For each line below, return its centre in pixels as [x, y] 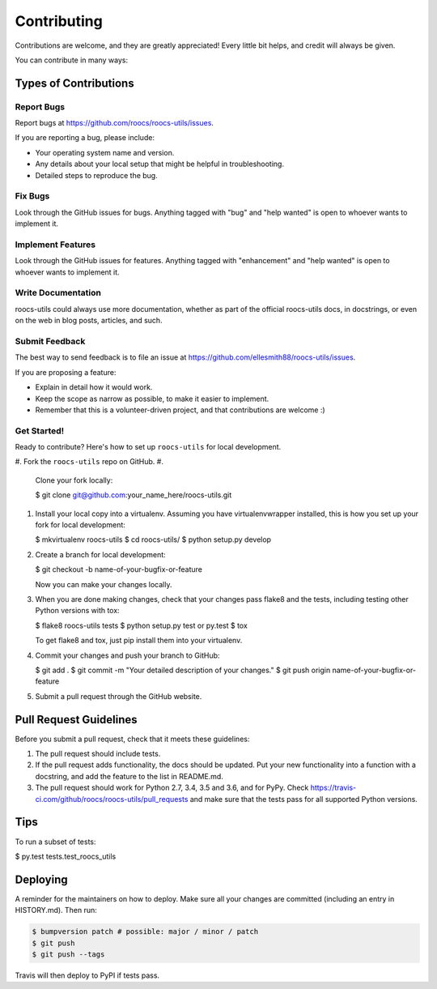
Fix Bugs [32, 196]
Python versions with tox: [78, 611]
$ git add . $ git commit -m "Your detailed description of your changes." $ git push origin [183, 670]
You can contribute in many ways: [72, 60]
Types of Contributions [74, 83]
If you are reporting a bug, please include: [85, 138]
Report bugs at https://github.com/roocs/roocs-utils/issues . [115, 123]
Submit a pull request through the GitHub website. [119, 696]
